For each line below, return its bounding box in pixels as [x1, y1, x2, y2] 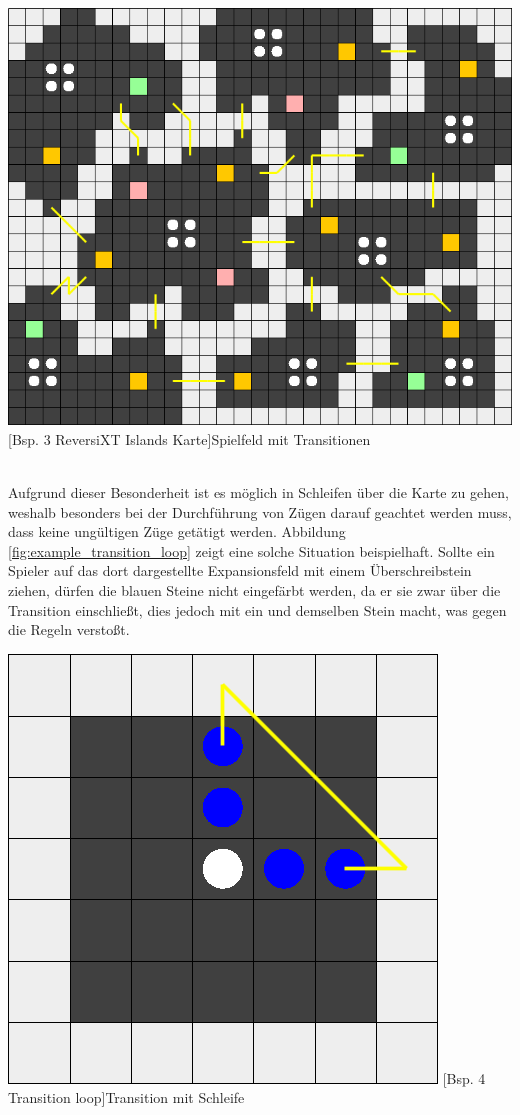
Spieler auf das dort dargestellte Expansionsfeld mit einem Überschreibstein [8, 560, 472, 581]
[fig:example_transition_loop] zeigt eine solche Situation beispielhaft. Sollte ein [8, 540, 495, 561]
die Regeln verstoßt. [8, 619, 130, 640]
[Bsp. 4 [442, 1067, 486, 1088]
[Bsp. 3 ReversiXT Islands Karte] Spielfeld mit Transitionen [8, 428, 371, 449]
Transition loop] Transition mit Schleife [8, 1087, 245, 1108]
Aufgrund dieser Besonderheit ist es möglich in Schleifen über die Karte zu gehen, [8, 482, 509, 502]
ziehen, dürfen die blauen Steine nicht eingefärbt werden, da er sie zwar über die [8, 579, 501, 600]
